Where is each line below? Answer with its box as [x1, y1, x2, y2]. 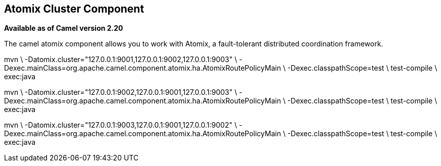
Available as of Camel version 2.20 [4, 24, 123, 33]
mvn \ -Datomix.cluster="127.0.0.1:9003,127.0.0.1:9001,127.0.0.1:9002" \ [4, 121, 237, 130]
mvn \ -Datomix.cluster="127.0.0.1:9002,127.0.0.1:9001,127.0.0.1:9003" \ [4, 88, 237, 97]
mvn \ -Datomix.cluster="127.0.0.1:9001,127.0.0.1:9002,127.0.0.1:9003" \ [4, 55, 237, 64]
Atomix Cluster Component [4, 3, 144, 15]
